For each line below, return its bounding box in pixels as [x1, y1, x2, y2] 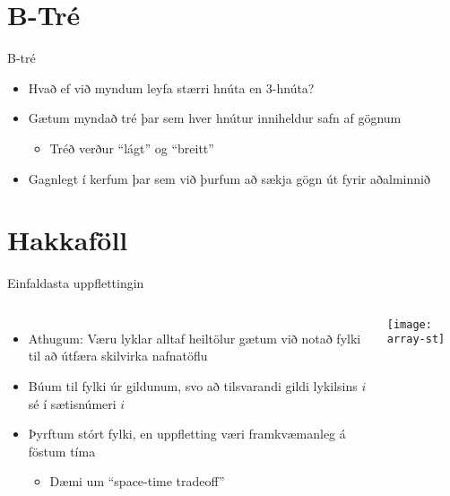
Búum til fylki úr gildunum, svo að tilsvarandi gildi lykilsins [28, 377, 358, 395]
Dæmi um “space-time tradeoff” [49, 472, 225, 491]
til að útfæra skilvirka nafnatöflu [28, 346, 208, 365]
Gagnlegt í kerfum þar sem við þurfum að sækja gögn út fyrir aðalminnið [28, 169, 430, 187]
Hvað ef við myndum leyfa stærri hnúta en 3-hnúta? [28, 78, 315, 97]
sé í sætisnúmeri [28, 394, 117, 413]
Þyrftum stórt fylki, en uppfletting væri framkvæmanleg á [28, 424, 346, 443]
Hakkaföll [7, 222, 128, 258]
